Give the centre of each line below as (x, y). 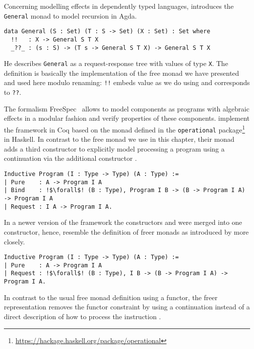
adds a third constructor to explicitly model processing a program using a (114, 148)
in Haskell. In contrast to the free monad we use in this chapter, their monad (119, 139)
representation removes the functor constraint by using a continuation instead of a (127, 307)
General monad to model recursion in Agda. (70, 15)
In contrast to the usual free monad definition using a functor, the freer (111, 297)
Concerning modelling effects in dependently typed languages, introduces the (119, 6)
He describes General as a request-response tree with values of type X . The (116, 63)
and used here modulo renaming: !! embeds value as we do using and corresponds (127, 82)
